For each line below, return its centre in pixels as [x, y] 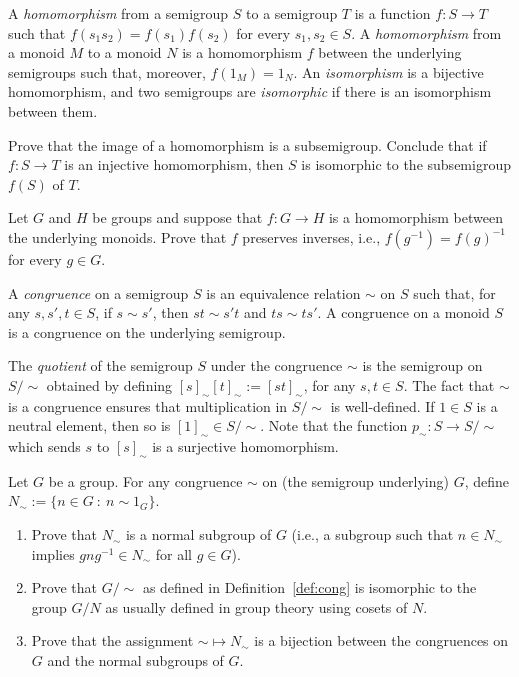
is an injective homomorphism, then [174, 164]
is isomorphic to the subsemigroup [406, 164]
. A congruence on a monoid [403, 312]
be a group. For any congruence [145, 480]
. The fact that [449, 384]
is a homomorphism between [415, 217]
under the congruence [276, 365]
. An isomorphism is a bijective [388, 71]
